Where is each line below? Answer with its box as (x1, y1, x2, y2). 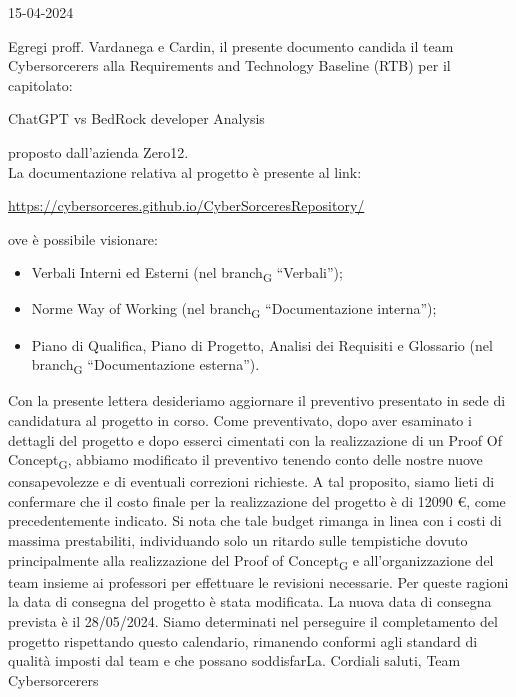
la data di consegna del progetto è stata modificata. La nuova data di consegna (8, 591, 492, 612)
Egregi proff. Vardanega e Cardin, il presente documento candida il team (8, 35, 454, 56)
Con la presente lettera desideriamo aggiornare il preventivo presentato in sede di (8, 390, 506, 411)
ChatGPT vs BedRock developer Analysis (8, 108, 265, 129)
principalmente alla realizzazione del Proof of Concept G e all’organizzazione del (8, 549, 494, 573)
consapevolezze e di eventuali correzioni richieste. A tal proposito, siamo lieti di (8, 471, 495, 492)
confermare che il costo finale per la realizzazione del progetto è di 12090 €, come (8, 490, 506, 511)
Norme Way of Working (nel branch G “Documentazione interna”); (31, 298, 437, 322)
